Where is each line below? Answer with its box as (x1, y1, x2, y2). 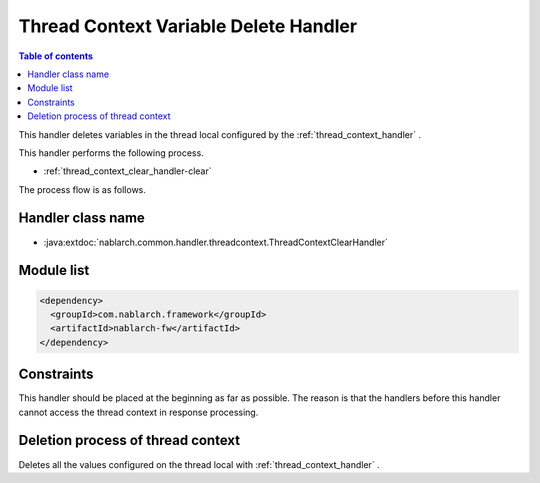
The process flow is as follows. (18, 183, 147, 195)
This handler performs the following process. (18, 146, 204, 159)
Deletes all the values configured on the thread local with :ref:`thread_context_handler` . (18, 458, 380, 470)
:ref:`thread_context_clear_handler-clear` (43, 165, 212, 177)
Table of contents (18, 50, 94, 62)
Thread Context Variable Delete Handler (18, 15, 358, 37)
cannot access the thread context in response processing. (18, 406, 259, 418)
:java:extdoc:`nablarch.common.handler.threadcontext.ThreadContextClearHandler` (43, 236, 389, 248)
